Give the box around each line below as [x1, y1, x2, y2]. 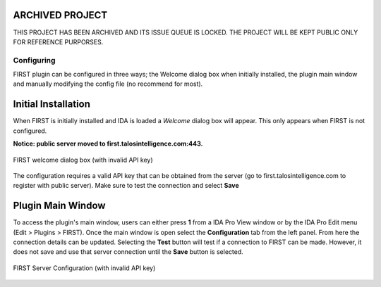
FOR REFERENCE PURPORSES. [13, 37, 104, 46]
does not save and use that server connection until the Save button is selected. [13, 248, 243, 256]
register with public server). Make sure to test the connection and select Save [13, 181, 239, 190]
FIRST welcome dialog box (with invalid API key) [13, 155, 153, 164]
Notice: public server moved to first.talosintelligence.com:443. [13, 139, 203, 148]
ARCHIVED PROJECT [13, 9, 108, 21]
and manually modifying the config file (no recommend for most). [13, 79, 203, 88]
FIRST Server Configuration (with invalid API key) [13, 264, 156, 272]
